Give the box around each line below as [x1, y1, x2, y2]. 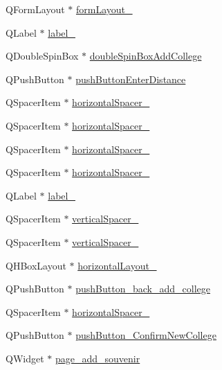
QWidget [6, 351, 44, 365]
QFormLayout [6, 2, 65, 16]
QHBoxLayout [6, 258, 66, 272]
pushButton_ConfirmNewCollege [75, 328, 216, 342]
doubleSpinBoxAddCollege [89, 49, 202, 63]
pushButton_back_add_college [75, 281, 210, 296]
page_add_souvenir [55, 351, 140, 365]
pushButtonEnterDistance [75, 71, 186, 86]
